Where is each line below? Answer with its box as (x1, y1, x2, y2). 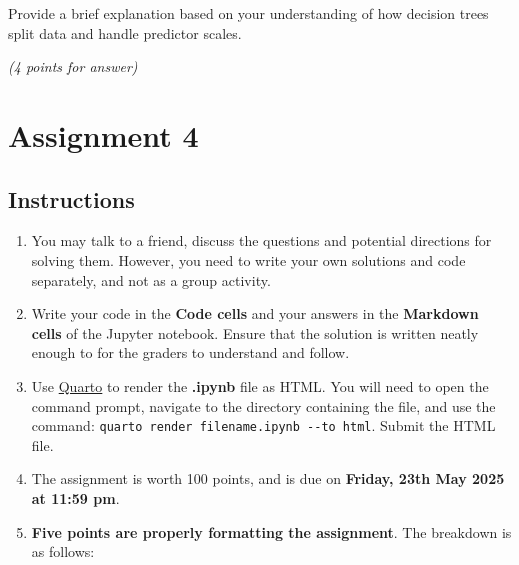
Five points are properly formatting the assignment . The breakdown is (31, 521, 512, 542)
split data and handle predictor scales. (8, 22, 242, 43)
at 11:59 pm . (31, 487, 120, 508)
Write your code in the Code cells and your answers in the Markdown (31, 303, 479, 324)
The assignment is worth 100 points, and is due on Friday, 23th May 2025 (31, 468, 505, 489)
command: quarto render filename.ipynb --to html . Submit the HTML (31, 415, 496, 436)
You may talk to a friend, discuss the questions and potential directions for (31, 230, 492, 251)
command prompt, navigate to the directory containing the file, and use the (31, 395, 496, 416)
